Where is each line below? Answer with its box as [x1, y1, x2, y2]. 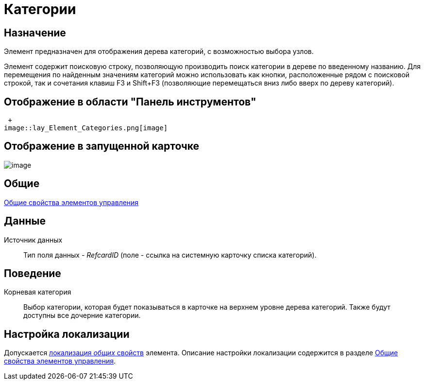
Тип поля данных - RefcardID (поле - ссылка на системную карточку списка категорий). [23, 250, 317, 259]
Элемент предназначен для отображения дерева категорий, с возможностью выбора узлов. [4, 47, 314, 56]
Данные [4, 215, 46, 227]
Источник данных [4, 235, 63, 244]
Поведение [4, 267, 61, 279]
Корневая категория [4, 288, 71, 297]
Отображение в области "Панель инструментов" [4, 95, 256, 108]
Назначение [4, 26, 66, 39]
